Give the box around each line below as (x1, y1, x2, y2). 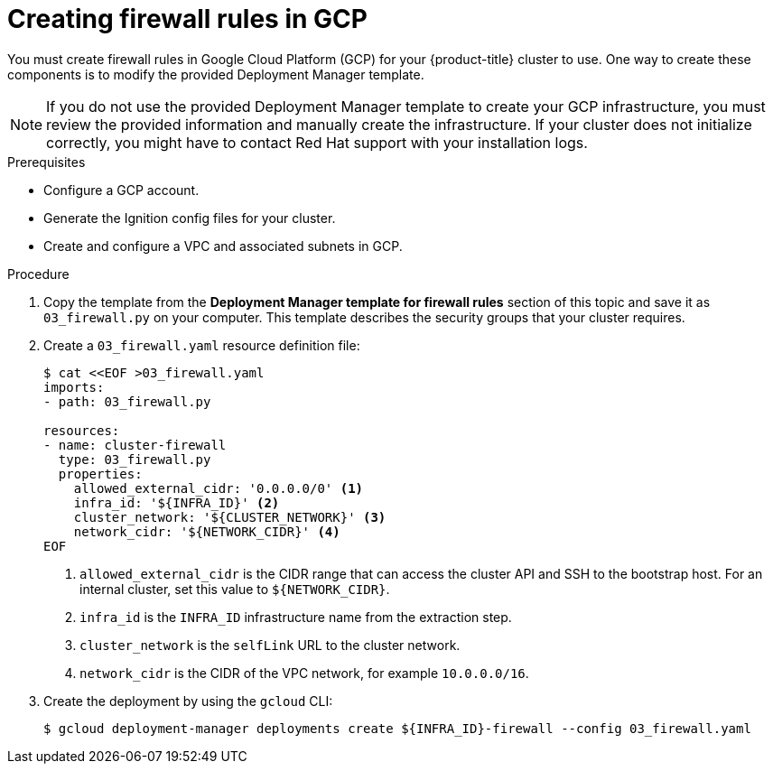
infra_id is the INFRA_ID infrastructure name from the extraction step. (79, 608, 512, 625)
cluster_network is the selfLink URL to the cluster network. (79, 636, 461, 653)
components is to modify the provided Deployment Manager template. (7, 66, 424, 82)
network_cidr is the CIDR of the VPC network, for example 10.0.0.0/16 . (79, 664, 529, 681)
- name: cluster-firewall (43, 437, 227, 452)
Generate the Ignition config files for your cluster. (43, 209, 336, 226)
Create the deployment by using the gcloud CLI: (43, 692, 333, 709)
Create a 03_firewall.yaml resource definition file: (43, 337, 360, 353)
